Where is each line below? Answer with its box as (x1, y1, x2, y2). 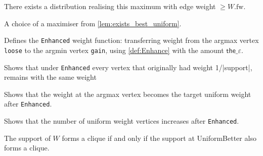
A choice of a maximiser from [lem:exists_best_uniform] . (4, 18, 182, 28)
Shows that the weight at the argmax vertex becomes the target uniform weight (4, 88, 251, 99)
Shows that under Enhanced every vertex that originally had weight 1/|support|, (4, 62, 252, 72)
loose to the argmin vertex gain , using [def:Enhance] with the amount (4, 44, 224, 55)
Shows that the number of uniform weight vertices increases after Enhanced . (4, 116, 239, 126)
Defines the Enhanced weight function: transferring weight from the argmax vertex (4, 35, 259, 45)
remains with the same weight (4, 72, 97, 82)
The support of (4, 132, 51, 143)
